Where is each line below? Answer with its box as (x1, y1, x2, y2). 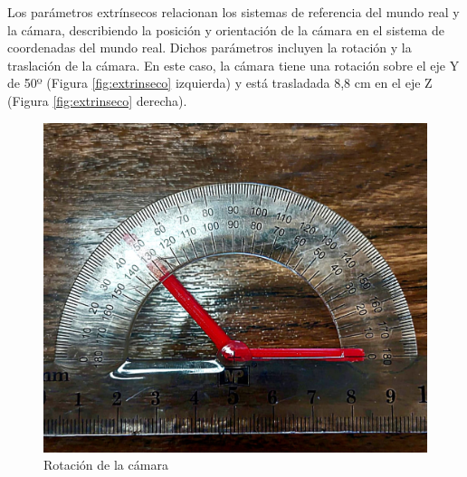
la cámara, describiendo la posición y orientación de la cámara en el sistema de (7, 20, 445, 39)
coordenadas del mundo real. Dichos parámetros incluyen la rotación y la (7, 38, 412, 57)
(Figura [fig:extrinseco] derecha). (7, 91, 187, 110)
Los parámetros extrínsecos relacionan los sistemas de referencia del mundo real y (7, 3, 460, 21)
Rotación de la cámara (43, 455, 168, 474)
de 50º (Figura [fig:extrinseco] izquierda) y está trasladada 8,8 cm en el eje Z (7, 73, 433, 92)
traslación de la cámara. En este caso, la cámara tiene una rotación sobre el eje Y (7, 55, 460, 74)
